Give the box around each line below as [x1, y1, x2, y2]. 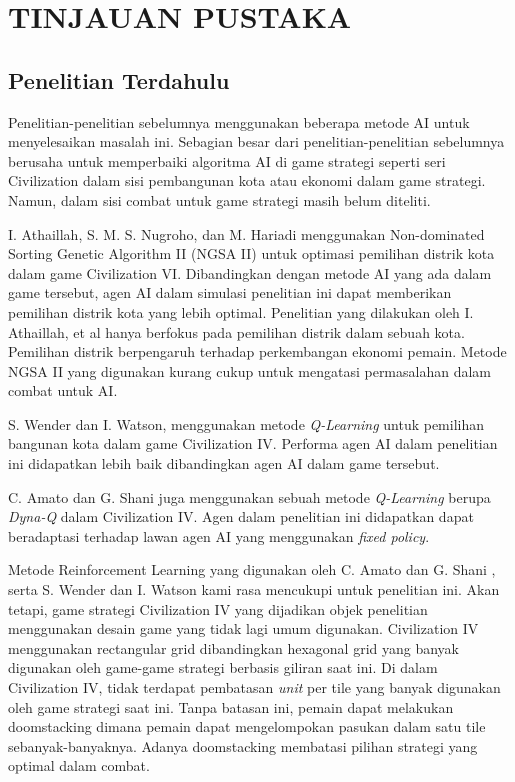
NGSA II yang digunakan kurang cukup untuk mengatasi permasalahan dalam [8, 360, 492, 381]
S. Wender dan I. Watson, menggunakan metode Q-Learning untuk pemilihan [8, 413, 485, 434]
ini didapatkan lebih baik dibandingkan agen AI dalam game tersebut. [8, 453, 440, 474]
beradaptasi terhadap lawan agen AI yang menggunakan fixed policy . [8, 525, 430, 546]
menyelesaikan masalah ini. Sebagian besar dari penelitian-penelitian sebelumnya [8, 131, 505, 152]
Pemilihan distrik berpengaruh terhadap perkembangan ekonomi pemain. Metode [8, 341, 507, 362]
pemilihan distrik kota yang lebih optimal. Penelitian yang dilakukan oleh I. [8, 301, 474, 322]
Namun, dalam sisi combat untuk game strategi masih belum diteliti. [8, 189, 431, 210]
